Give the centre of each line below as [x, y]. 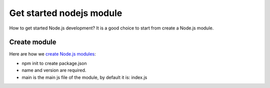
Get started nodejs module [66, 13]
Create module [33, 42]
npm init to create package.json [54, 63]
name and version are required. [54, 70]
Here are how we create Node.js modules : [52, 54]
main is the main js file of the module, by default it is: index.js [84, 77]
